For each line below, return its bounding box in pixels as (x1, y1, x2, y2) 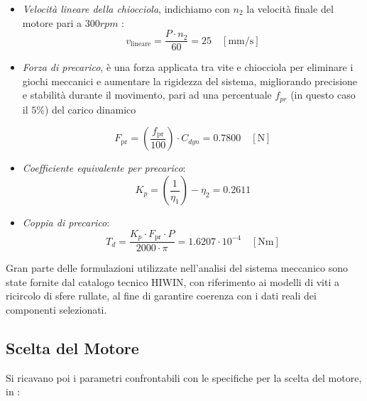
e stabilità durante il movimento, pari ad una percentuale (22, 87, 272, 102)
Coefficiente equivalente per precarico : (22, 160, 186, 175)
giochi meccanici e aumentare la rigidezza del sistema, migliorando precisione (22, 73, 358, 88)
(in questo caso (290, 87, 356, 102)
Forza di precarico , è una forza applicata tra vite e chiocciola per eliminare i (22, 60, 354, 75)
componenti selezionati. (6, 302, 107, 317)
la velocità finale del (246, 1, 334, 16)
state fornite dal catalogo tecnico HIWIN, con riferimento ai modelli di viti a (6, 274, 339, 289)
